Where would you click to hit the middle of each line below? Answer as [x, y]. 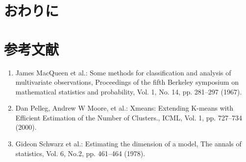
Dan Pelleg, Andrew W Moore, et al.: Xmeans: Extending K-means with [124, 108]
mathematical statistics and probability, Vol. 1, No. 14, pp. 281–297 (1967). [129, 91]
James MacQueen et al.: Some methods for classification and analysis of [123, 72]
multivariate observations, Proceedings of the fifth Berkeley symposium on [127, 82]
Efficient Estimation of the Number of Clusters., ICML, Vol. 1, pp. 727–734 [129, 117]
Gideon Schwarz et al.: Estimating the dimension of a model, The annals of [128, 144]
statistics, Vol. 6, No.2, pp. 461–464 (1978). [80, 153]
